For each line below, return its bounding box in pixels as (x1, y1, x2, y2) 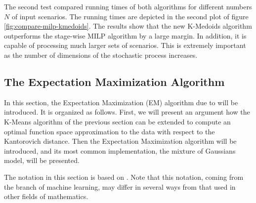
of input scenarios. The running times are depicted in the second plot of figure (11, 11, 249, 21)
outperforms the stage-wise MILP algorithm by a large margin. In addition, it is (4, 30, 247, 41)
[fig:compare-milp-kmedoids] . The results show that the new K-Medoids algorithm (4, 21, 252, 31)
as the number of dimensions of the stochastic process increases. (4, 49, 198, 60)
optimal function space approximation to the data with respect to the (4, 126, 215, 136)
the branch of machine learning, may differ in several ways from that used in (4, 181, 236, 192)
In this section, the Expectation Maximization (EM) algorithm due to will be (4, 97, 238, 107)
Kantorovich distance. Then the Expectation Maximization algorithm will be (4, 136, 237, 146)
